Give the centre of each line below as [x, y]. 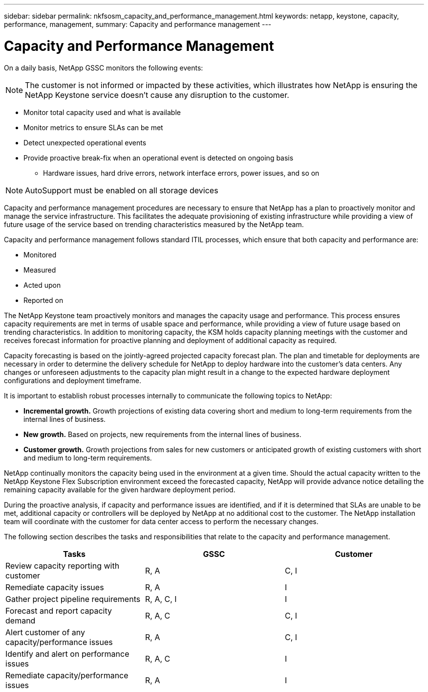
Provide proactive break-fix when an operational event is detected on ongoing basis [159, 158]
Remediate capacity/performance [67, 675]
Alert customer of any [45, 632]
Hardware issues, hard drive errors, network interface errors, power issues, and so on [181, 173]
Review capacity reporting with [63, 565]
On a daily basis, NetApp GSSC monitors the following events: [104, 68]
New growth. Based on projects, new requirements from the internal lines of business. [162, 434]
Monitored [40, 254]
